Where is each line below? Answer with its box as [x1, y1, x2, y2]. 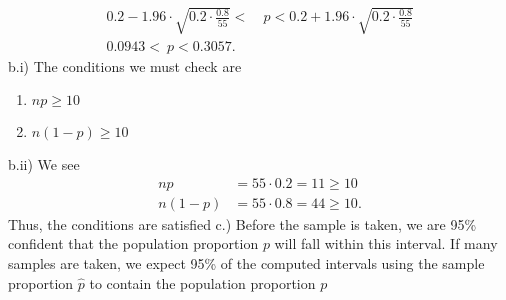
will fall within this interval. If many [274, 233, 498, 254]
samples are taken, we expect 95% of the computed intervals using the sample [8, 253, 485, 274]
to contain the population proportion [89, 272, 316, 293]
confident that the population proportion [8, 233, 259, 254]
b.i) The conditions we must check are [8, 55, 242, 76]
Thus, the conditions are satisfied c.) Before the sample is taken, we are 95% [8, 213, 477, 234]
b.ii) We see [8, 154, 80, 175]
